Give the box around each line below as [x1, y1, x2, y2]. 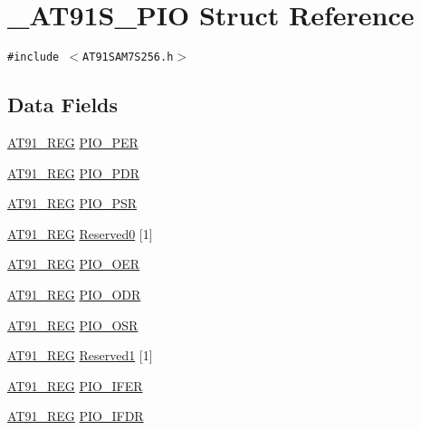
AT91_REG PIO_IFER [7, 376, 143, 395]
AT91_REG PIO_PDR [7, 163, 139, 182]
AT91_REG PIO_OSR [7, 315, 139, 334]
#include [7, 51, 60, 64]
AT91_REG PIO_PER [7, 132, 139, 151]
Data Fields [7, 91, 119, 119]
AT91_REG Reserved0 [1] [7, 224, 153, 243]
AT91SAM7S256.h [82, 51, 174, 64]
